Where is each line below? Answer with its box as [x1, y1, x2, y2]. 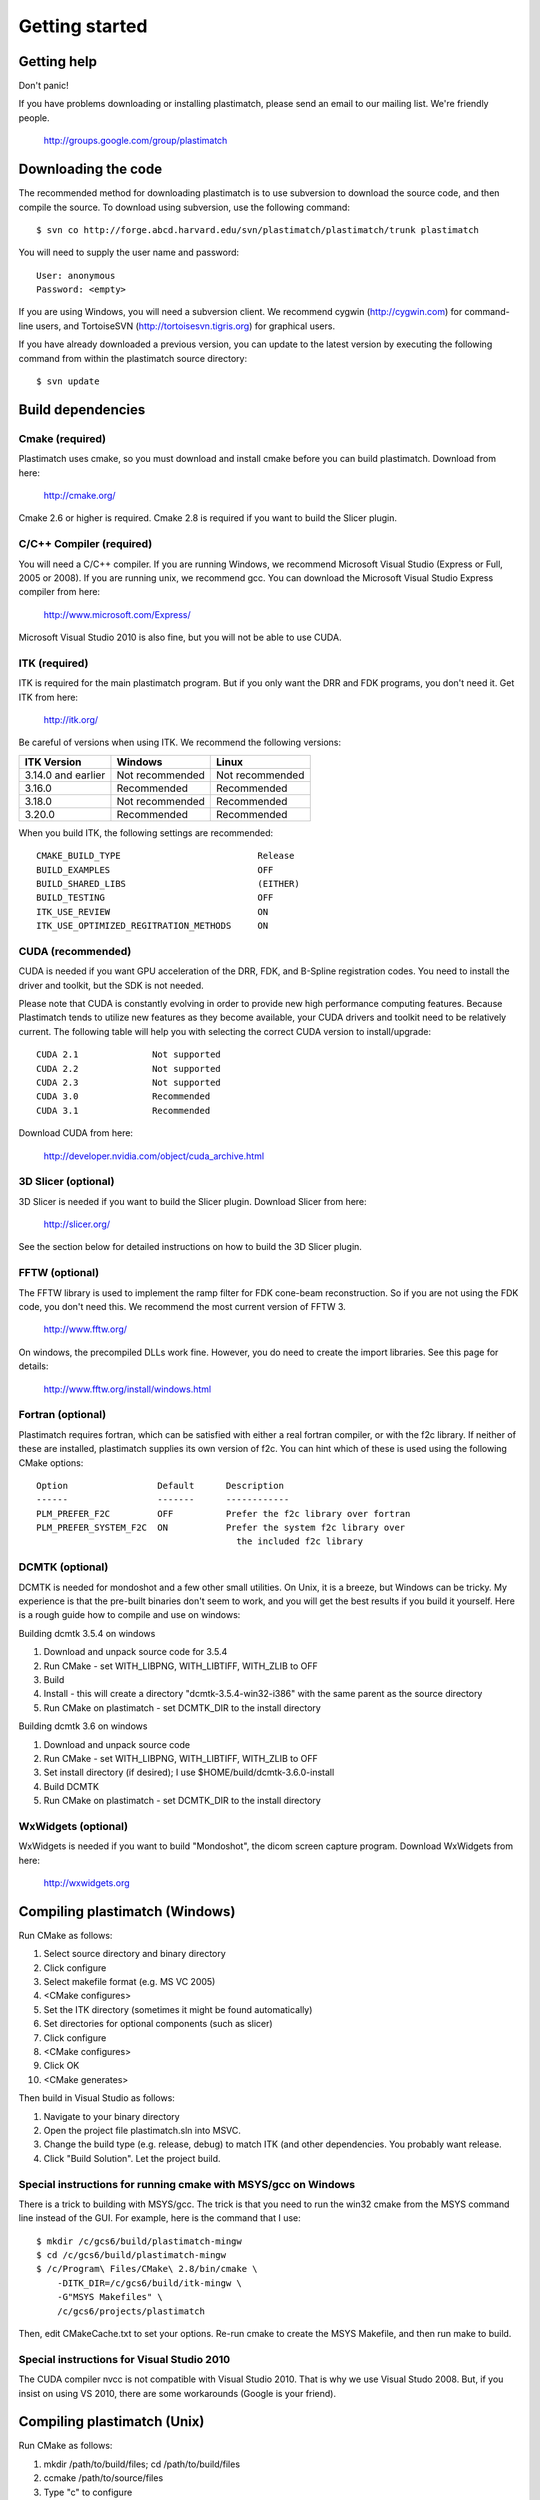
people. [18, 111, 50, 124]
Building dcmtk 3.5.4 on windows [18, 1627, 156, 1639]
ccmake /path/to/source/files [43, 2472, 164, 2484]
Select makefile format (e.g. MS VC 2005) [43, 1976, 216, 1988]
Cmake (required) [18, 431, 107, 445]
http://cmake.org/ [43, 489, 116, 501]
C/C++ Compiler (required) [18, 537, 153, 551]
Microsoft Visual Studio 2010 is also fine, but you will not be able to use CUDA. [18, 631, 342, 644]
